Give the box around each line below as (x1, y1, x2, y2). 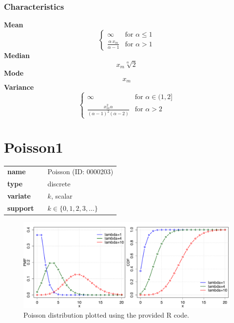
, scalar (51, 190, 73, 201)
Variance (4, 82, 34, 92)
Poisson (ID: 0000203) (47, 166, 114, 177)
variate (7, 190, 31, 201)
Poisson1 (4, 137, 63, 157)
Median (4, 50, 30, 60)
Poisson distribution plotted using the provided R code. (23, 309, 189, 320)
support (7, 202, 34, 213)
